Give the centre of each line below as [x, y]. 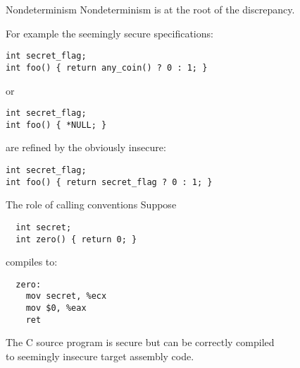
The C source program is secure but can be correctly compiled [140, 342]
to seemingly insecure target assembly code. [100, 356]
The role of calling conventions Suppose [91, 204]
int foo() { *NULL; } [56, 125]
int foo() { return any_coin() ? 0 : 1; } [107, 67]
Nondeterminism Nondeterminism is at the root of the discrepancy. [150, 9]
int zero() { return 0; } [76, 239]
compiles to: [32, 262]
